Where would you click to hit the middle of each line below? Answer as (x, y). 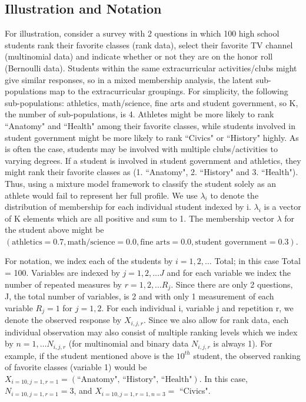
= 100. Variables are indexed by (62, 273)
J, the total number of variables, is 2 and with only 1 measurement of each (139, 296)
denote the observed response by (63, 320)
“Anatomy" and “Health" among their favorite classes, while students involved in (150, 125)
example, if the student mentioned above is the (89, 355)
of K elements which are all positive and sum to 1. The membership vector (139, 218)
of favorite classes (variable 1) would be (76, 367)
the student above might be (54, 230)
